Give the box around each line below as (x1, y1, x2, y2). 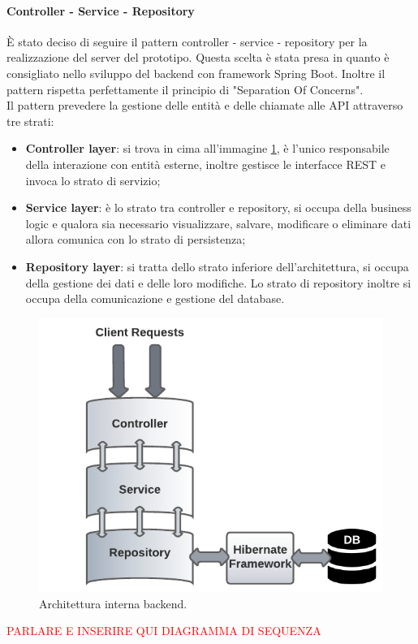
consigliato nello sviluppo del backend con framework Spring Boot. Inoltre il (6, 64, 386, 81)
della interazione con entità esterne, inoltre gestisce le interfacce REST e (25, 155, 386, 172)
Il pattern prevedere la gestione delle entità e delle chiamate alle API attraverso (6, 97, 403, 114)
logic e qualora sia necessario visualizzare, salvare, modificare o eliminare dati (25, 214, 412, 231)
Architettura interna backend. (39, 594, 187, 612)
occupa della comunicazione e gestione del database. (25, 290, 285, 307)
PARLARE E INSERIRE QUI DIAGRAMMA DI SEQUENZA (6, 622, 321, 639)
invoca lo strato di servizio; (25, 171, 161, 188)
